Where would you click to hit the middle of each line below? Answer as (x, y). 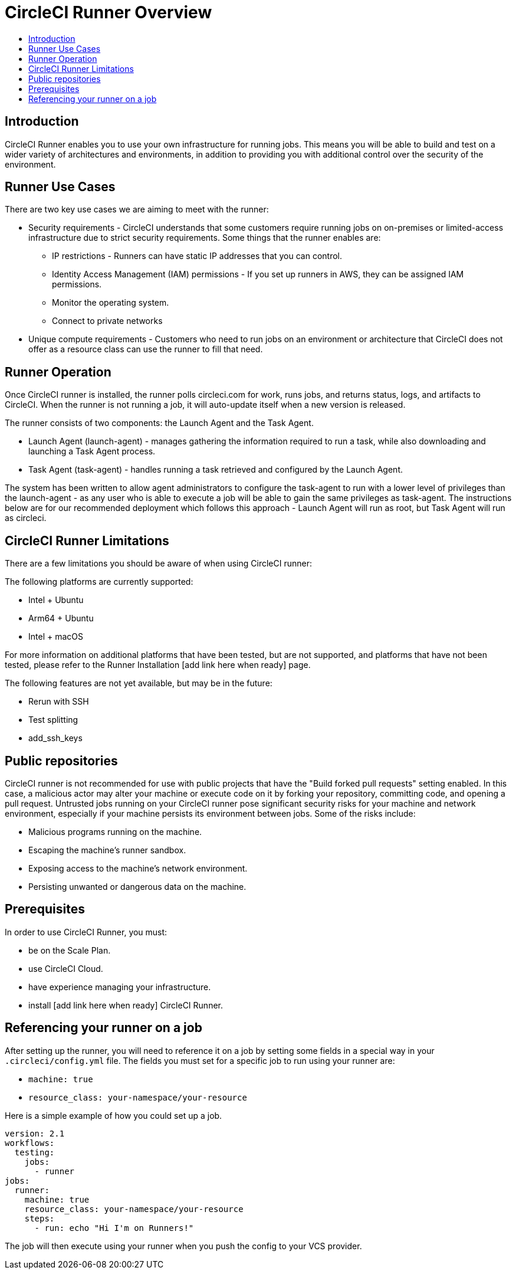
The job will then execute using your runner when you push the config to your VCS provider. (183, 1246)
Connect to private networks (107, 321)
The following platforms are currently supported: (99, 582)
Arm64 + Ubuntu (61, 618)
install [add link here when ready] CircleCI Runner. (126, 1005)
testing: (34, 1152)
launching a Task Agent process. (92, 451)
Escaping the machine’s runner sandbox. (107, 850)
